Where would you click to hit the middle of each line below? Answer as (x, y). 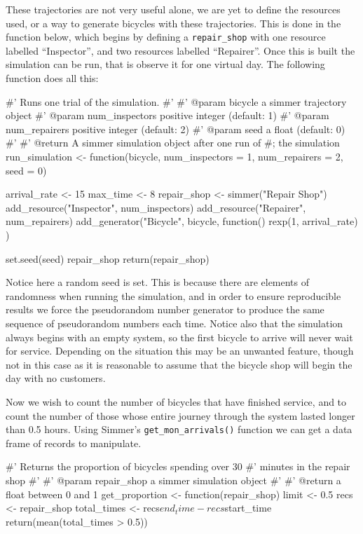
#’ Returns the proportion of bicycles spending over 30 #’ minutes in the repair (178, 466)
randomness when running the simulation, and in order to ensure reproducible (173, 295)
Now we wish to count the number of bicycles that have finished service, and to (176, 401)
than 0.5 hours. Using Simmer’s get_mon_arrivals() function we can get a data (179, 429)
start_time (248, 508)
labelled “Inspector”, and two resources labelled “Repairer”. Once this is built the (180, 50)
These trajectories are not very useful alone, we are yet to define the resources (173, 9)
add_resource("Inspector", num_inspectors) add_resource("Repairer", (156, 207)
